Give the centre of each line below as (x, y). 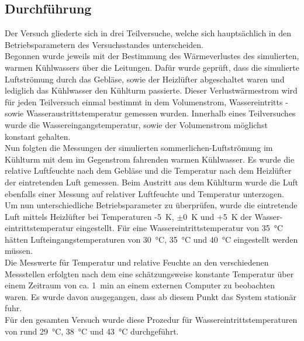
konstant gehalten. (38, 136)
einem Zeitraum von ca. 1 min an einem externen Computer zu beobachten (140, 285)
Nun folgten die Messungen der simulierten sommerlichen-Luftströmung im (139, 148)
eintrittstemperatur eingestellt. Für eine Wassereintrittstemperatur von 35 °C (144, 228)
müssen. (19, 251)
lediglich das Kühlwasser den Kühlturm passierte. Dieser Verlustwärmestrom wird (151, 90)
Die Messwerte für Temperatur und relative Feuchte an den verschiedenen (137, 262)
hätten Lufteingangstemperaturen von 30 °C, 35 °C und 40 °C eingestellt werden (151, 239)
